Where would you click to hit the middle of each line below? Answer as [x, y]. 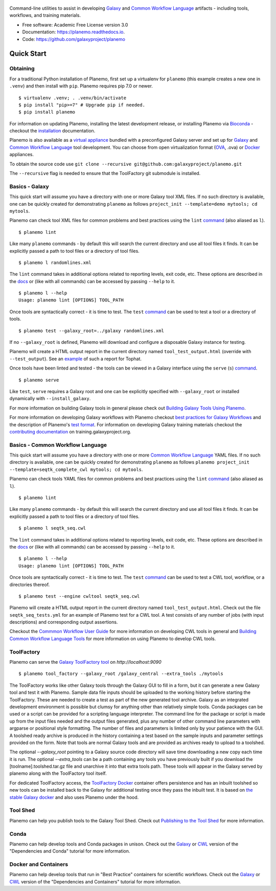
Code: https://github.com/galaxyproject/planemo [74, 39]
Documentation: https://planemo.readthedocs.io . [74, 32]
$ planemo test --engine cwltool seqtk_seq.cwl [79, 596]
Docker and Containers [39, 864]
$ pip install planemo [47, 112]
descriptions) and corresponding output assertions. [64, 622]
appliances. [22, 155]
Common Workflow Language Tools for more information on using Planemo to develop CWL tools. [113, 638]
